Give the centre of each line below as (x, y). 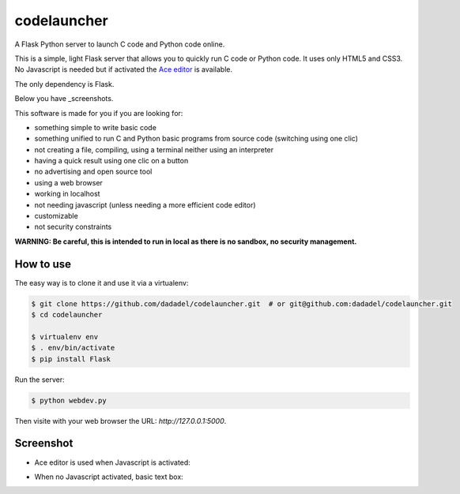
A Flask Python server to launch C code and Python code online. (120, 44)
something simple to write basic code (96, 127)
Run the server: (40, 380)
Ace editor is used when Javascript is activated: (113, 462)
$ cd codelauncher (67, 315)
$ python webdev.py (69, 400)
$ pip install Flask (71, 359)
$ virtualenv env (65, 337)
